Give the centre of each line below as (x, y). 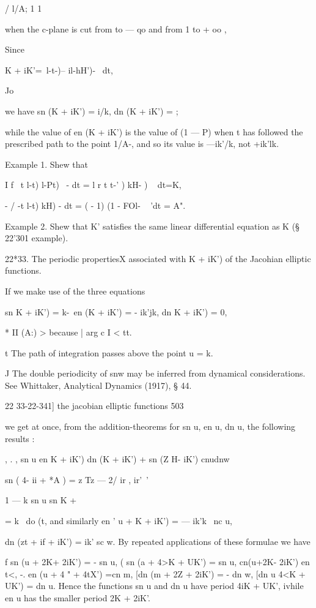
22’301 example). (37, 238)
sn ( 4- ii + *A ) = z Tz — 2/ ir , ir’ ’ (77, 479)
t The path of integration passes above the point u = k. (109, 352)
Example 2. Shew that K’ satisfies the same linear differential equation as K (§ (152, 226)
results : (20, 438)
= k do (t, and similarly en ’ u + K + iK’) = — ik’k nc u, (119, 521)
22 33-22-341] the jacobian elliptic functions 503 (94, 406)
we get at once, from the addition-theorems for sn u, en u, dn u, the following (150, 426)
